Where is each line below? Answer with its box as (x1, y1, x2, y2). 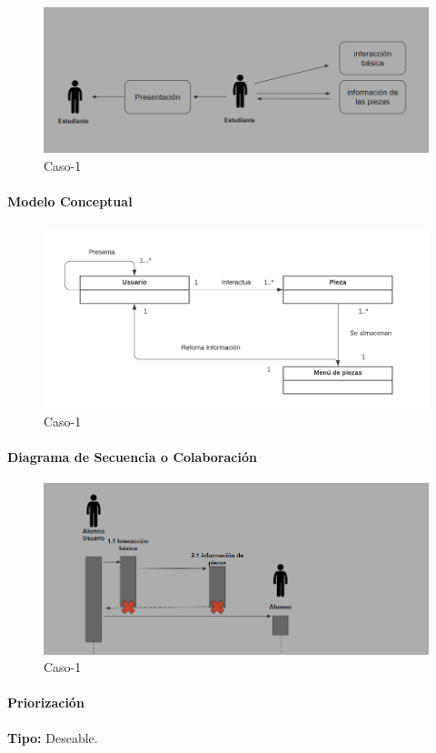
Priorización (7, 693, 84, 712)
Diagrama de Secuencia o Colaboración (7, 447, 257, 467)
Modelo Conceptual (7, 191, 133, 210)
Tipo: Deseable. (7, 728, 98, 747)
